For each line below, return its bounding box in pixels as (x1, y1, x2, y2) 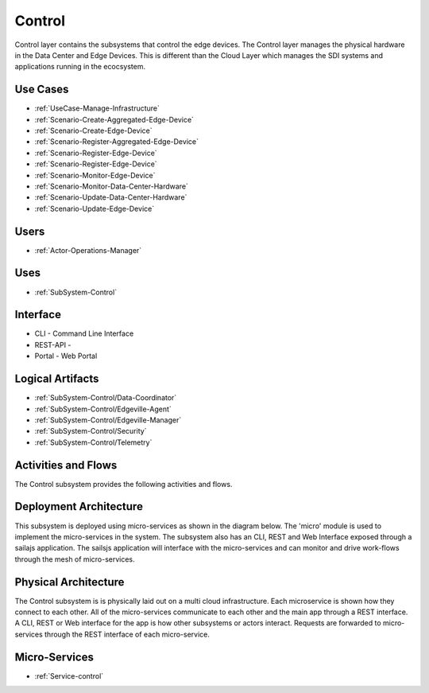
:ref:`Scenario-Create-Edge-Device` (34, 126, 153, 135)
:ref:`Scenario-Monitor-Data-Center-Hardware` (34, 181, 188, 191)
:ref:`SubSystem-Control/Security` (34, 426, 147, 436)
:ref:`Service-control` (34, 671, 104, 680)
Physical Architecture (14, 575, 125, 589)
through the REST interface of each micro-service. (44, 629, 211, 639)
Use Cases (14, 83, 69, 96)
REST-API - (34, 340, 71, 349)
